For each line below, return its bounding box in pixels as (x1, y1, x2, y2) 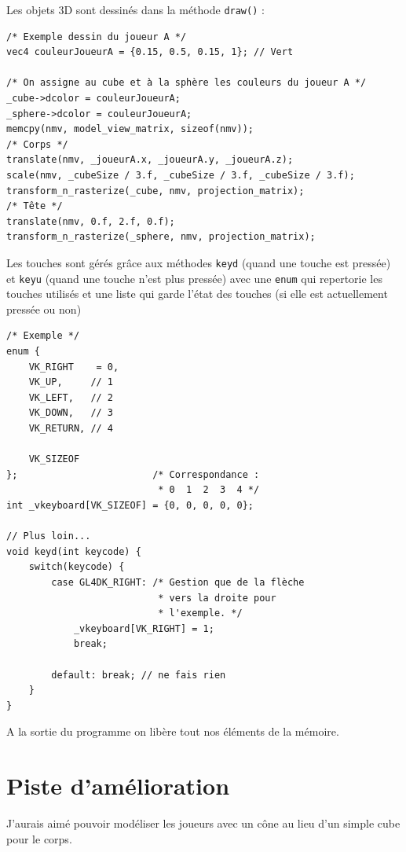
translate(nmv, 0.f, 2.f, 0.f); (6, 215, 175, 227)
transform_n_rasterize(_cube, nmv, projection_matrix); (6, 185, 305, 196)
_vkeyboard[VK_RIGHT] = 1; (73, 622, 214, 634)
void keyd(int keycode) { (6, 545, 141, 557)
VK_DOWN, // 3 (28, 407, 114, 419)
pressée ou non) (6, 300, 82, 317)
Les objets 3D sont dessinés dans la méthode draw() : (6, 2, 265, 17)
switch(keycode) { (28, 561, 125, 573)
